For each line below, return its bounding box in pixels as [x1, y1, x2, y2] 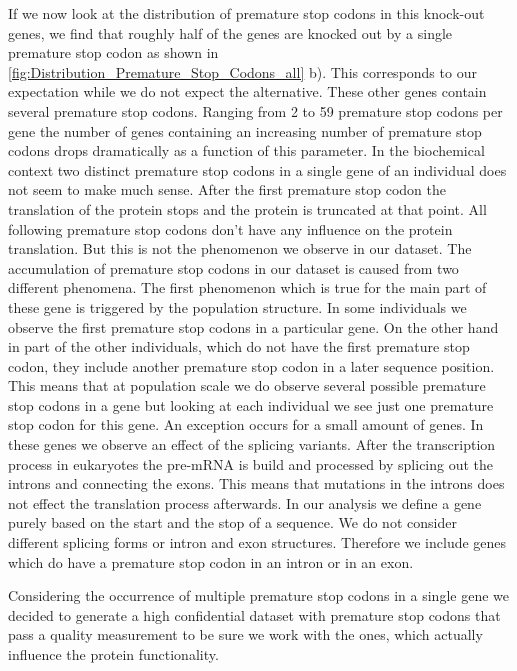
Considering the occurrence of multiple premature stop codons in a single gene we [8, 585, 509, 606]
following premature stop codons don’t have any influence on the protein [8, 218, 453, 239]
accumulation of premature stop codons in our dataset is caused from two [8, 257, 459, 278]
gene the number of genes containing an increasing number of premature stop [8, 120, 482, 141]
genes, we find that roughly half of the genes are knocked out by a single [8, 22, 453, 43]
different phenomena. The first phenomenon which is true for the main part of [8, 277, 487, 298]
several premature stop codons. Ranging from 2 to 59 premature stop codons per [8, 100, 503, 121]
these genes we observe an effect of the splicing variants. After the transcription [8, 434, 496, 455]
